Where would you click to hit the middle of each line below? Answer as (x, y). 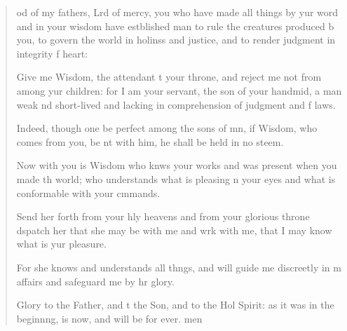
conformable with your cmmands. (88, 192)
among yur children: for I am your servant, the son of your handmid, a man (179, 90)
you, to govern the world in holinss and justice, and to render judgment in (176, 40)
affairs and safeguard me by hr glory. (95, 281)
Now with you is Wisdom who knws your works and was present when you (177, 165)
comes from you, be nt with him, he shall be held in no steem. (150, 141)
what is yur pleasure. (61, 244)
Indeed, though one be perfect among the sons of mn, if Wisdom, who (167, 128)
